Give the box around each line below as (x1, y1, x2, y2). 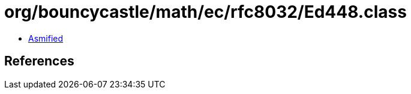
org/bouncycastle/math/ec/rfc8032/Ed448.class (4, 2, 407, 22)
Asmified (28, 33, 64, 43)
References (4, 54, 74, 69)
